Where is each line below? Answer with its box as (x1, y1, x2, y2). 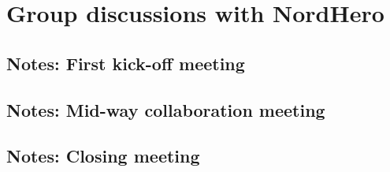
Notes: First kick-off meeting (6, 50, 245, 75)
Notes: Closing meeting (6, 144, 200, 168)
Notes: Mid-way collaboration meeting (6, 97, 325, 122)
